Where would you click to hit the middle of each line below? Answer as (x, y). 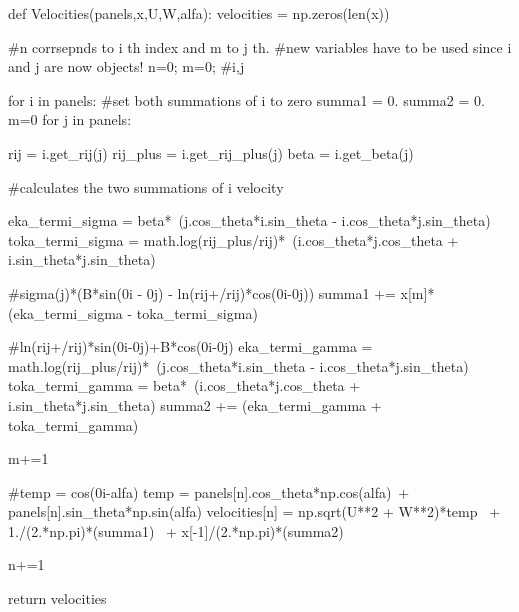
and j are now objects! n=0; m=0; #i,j (126, 66)
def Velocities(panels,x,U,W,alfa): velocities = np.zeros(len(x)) (199, 13)
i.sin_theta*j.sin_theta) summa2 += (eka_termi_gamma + (195, 404)
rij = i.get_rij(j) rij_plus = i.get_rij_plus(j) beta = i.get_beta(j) (211, 152)
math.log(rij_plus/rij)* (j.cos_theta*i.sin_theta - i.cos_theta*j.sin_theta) (238, 365)
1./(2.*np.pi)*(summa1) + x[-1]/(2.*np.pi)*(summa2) (176, 530)
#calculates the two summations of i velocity (146, 186)
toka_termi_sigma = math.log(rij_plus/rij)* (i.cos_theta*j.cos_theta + (233, 239)
